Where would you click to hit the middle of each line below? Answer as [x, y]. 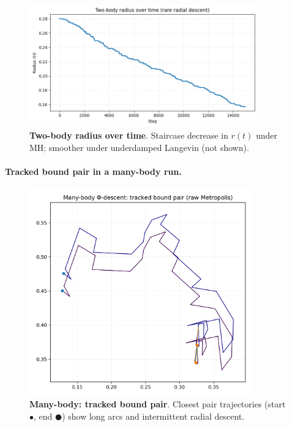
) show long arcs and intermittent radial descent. [153, 416]
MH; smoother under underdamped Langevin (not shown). [139, 147]
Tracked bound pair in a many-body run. [93, 171]
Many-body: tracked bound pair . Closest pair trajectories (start [158, 404]
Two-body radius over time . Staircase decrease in [129, 135]
